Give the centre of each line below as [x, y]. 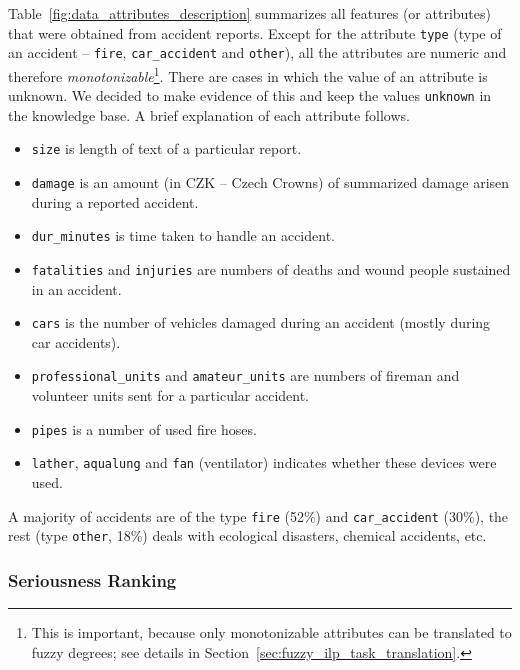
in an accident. [76, 288]
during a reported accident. [115, 201]
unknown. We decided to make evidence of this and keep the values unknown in [250, 95]
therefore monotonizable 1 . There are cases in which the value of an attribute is [248, 74]
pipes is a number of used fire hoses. [144, 428]
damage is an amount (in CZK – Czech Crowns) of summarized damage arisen [270, 182]
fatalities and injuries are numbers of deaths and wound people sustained [271, 268]
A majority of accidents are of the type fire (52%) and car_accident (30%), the [258, 515]
